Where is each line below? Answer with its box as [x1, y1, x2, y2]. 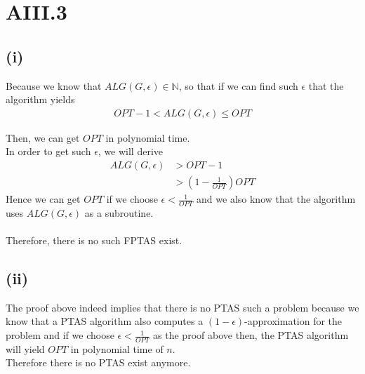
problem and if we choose [6, 328, 114, 342]
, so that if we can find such [178, 78, 298, 93]
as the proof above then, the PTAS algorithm [153, 328, 349, 342]
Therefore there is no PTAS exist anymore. [6, 355, 191, 370]
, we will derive [98, 144, 164, 159]
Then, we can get [6, 130, 80, 145]
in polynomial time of [70, 341, 164, 356]
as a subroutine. [84, 205, 154, 220]
